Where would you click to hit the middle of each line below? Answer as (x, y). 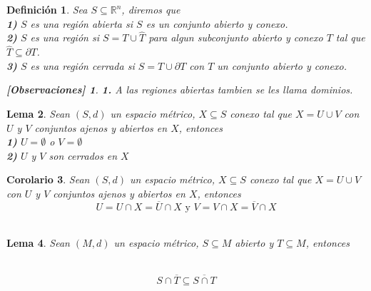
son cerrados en (83, 155)
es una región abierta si (82, 23)
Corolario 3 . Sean (48, 179)
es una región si (65, 37)
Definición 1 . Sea (47, 9)
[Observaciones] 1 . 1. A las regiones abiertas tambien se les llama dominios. (180, 90)
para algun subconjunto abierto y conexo (236, 37)
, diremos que (151, 9)
